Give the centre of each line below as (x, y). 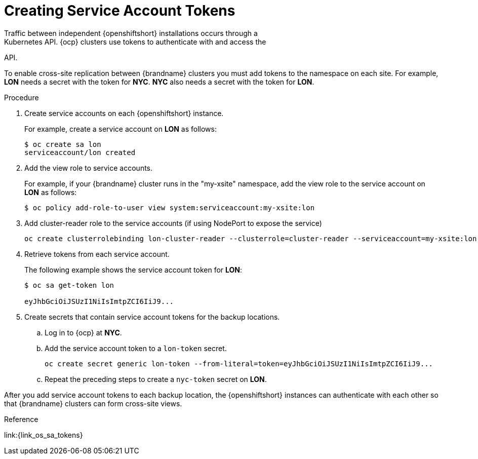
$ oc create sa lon (63, 144)
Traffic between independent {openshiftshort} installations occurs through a (131, 33)
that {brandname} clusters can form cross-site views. (93, 403)
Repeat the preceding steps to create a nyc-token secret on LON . (156, 379)
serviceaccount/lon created (80, 152)
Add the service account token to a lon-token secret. (136, 348)
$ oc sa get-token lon (69, 285)
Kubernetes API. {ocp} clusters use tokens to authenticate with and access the (135, 42)
